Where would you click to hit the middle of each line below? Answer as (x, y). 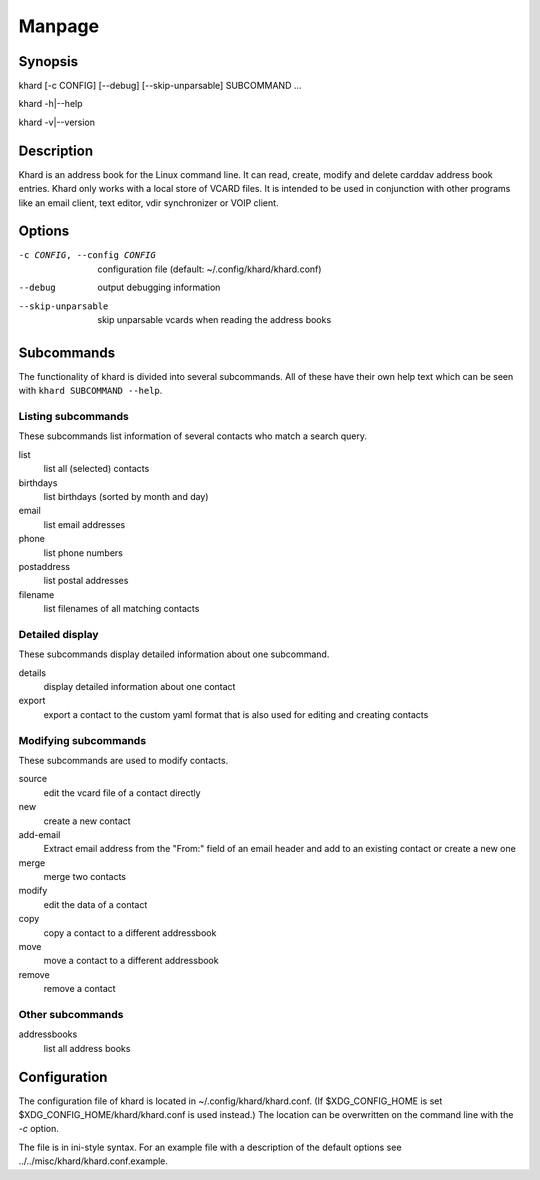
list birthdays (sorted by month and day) (126, 496)
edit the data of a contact (95, 904)
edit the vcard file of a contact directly (122, 792)
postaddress (44, 566)
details (32, 672)
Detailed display (58, 634)
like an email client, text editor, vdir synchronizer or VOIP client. (148, 202)
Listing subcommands (73, 417)
